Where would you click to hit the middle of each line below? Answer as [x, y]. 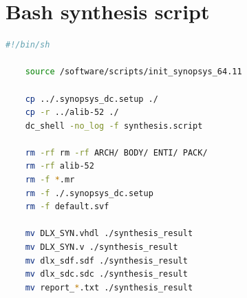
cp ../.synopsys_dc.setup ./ [92, 99]
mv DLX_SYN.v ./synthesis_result [101, 247]
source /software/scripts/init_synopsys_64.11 [133, 72]
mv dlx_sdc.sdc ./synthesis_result [106, 274]
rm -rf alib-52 [60, 166]
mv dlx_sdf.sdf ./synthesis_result [106, 260]
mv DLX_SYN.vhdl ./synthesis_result [109, 234]
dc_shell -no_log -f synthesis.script [114, 126]
